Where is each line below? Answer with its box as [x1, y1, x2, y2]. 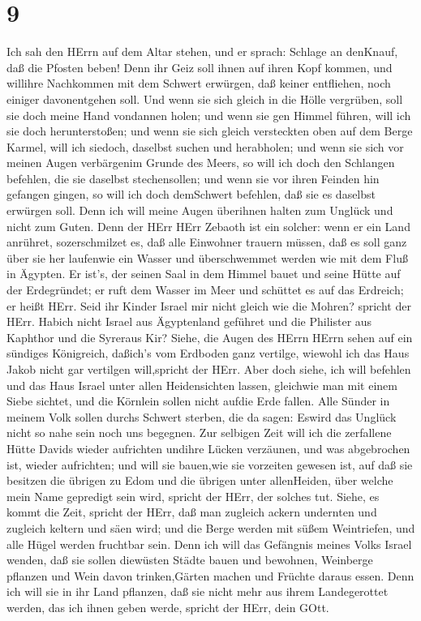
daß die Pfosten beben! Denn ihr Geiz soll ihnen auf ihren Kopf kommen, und [6, 58, 393, 75]
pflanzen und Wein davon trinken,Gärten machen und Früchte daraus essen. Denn [6, 567, 415, 584]
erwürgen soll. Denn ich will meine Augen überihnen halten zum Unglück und [6, 202, 393, 219]
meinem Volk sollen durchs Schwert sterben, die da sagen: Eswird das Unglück [6, 408, 397, 425]
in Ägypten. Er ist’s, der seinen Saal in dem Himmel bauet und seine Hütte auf [6, 265, 401, 282]
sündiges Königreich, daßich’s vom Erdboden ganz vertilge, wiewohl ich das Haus [6, 345, 410, 362]
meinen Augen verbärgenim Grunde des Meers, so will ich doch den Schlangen [6, 154, 395, 171]
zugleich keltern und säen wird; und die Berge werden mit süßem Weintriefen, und [6, 519, 415, 536]
